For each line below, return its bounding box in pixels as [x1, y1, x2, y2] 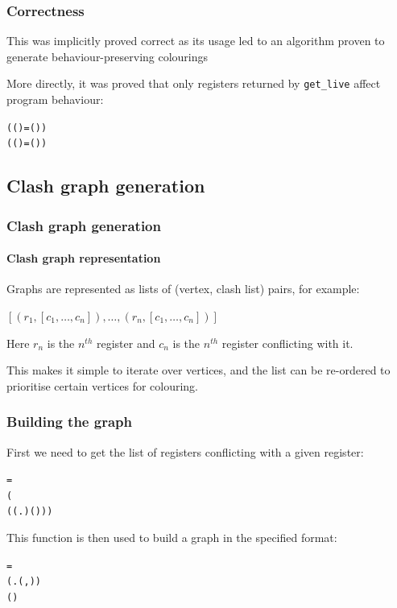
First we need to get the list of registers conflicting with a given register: [6, 443, 364, 460]
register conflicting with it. [221, 334, 354, 351]
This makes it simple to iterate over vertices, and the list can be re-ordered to [6, 362, 391, 378]
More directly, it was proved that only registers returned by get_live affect [6, 75, 381, 92]
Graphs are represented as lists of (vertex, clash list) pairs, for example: [6, 280, 360, 297]
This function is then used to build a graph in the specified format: [6, 529, 337, 546]
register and [96, 334, 155, 351]
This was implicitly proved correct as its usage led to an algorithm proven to [6, 32, 385, 49]
